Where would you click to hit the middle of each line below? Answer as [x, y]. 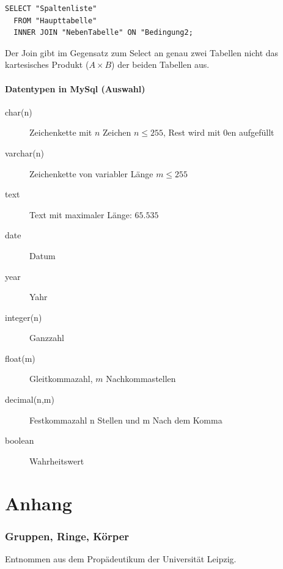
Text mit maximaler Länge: [81, 214]
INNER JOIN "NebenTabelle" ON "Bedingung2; [103, 33]
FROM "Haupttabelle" [55, 20]
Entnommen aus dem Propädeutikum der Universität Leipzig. [121, 559]
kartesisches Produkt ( [47, 64]
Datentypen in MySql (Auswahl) [75, 88]
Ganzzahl [47, 338]
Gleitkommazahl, [61, 379]
